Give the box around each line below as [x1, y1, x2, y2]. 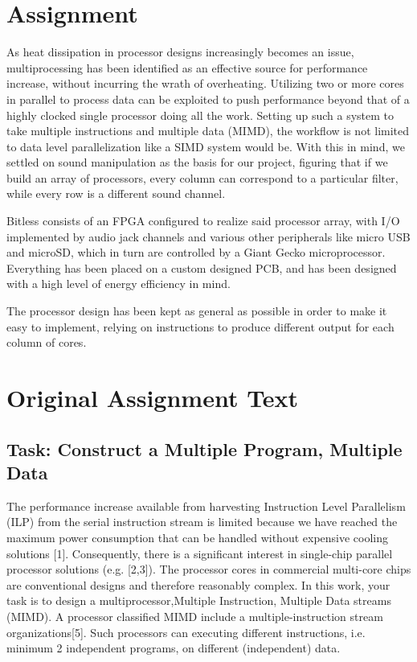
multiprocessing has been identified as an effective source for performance [6, 59, 368, 76]
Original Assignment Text [6, 381, 299, 413]
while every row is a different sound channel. [6, 185, 226, 202]
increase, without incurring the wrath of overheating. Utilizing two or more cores [6, 75, 404, 92]
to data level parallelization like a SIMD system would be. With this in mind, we [6, 138, 405, 154]
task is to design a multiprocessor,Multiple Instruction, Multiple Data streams [6, 592, 391, 609]
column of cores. [6, 334, 87, 351]
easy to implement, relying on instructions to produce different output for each [6, 318, 395, 335]
